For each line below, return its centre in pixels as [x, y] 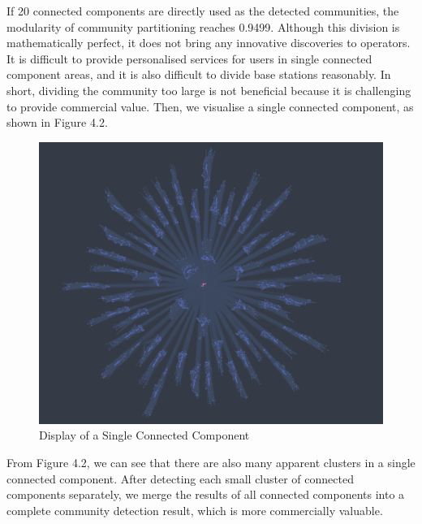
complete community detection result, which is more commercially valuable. [195, 510]
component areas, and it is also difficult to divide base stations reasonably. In [199, 74]
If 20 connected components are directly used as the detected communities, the [203, 11]
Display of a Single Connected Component [144, 435]
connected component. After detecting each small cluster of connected [180, 478]
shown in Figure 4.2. [57, 122]
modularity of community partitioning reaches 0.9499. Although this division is [203, 26]
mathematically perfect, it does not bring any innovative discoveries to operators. [209, 43]
